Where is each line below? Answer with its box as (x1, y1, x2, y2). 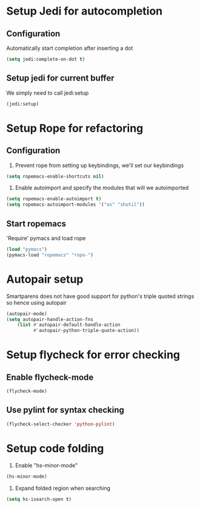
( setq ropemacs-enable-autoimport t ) (6, 196, 102, 202)
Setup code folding (6, 441, 104, 455)
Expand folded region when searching (15, 484, 111, 492)
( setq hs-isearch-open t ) (6, 496, 72, 502)
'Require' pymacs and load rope (6, 235, 86, 242)
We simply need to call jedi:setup (6, 89, 89, 97)
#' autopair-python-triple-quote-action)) (33, 328, 139, 334)
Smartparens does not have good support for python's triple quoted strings (6, 293, 195, 300)
